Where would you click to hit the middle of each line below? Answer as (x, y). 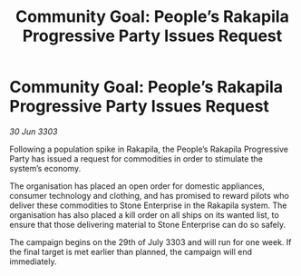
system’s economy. (45, 168)
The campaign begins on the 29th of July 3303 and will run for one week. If (150, 241)
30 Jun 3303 (34, 131)
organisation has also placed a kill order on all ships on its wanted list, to (144, 214)
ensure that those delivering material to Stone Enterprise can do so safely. (148, 224)
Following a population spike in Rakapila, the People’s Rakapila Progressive (149, 149)
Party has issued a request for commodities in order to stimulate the (136, 158)
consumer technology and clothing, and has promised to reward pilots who (150, 195)
